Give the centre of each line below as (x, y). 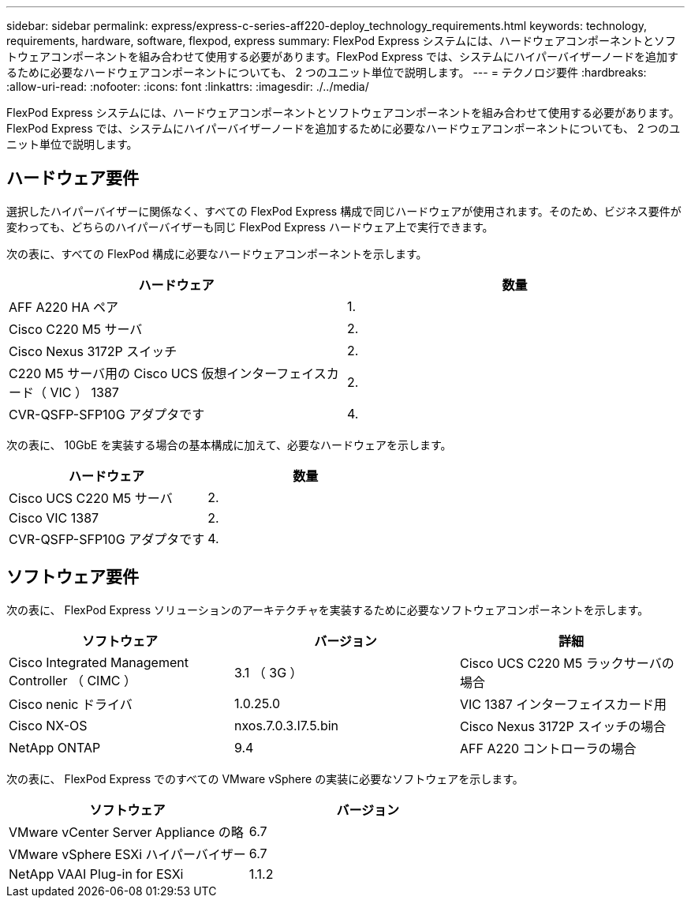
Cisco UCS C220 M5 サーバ (91, 498)
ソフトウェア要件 (73, 577)
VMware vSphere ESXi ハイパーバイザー (127, 854)
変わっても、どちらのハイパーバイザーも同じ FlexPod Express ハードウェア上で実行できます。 (250, 227)
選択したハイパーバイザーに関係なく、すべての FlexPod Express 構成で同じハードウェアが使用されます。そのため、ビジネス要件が (344, 211)
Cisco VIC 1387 (54, 518)
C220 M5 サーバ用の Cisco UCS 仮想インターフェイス (168, 373)
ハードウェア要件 (73, 178)
